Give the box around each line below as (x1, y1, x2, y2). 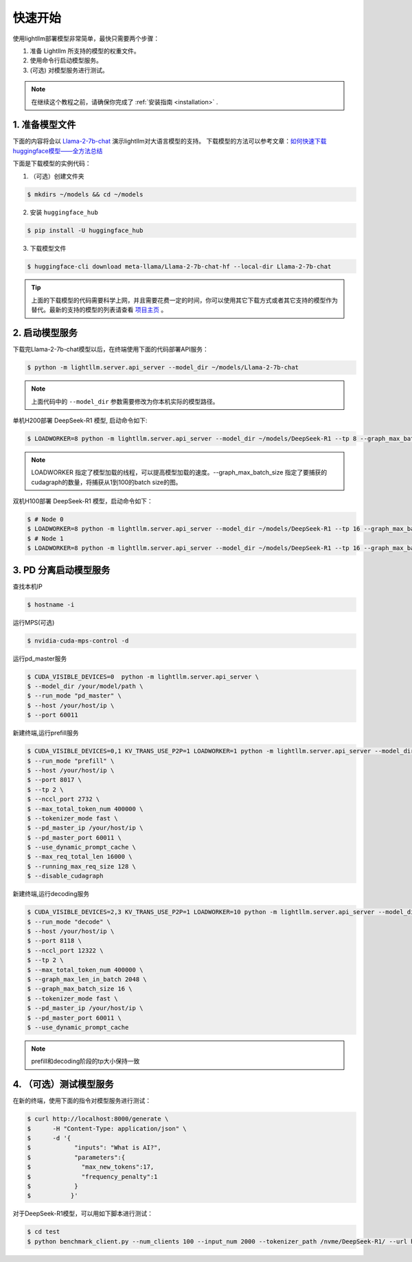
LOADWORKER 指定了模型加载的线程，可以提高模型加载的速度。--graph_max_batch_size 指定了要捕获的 (31, 468, 328, 477)
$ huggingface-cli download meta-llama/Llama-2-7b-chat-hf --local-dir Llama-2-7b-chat (27, 262, 332, 271)
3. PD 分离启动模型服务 (12, 564, 111, 576)
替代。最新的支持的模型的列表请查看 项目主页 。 (31, 306, 168, 314)
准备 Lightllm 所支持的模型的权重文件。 (30, 47, 140, 55)
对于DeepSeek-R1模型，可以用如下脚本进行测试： (12, 1209, 154, 1218)
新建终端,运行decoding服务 (12, 890, 89, 898)
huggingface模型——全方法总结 (12, 146, 103, 154)
